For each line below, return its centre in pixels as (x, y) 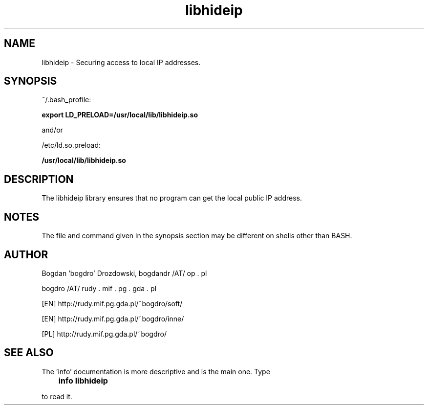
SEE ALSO (29, 353)
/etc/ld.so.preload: (71, 145)
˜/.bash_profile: (66, 100)
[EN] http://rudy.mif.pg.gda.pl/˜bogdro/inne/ (113, 318)
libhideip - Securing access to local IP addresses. (121, 62)
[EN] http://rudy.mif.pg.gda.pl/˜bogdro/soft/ (112, 303)
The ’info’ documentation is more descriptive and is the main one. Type (156, 371)
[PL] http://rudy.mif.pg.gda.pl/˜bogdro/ (104, 334)
